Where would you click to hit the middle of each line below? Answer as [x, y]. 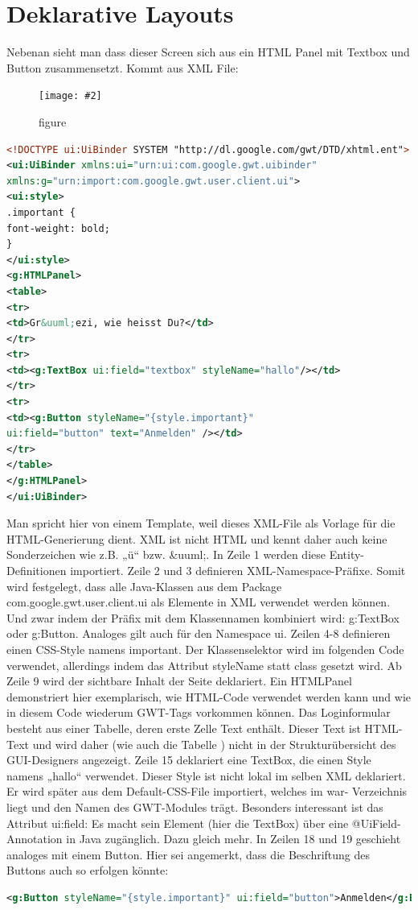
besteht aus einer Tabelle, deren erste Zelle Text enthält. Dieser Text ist [184, 728]
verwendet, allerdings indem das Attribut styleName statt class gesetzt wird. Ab [204, 665]
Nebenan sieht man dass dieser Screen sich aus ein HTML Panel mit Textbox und [208, 52]
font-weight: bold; [58, 228]
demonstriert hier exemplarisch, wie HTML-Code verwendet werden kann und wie [209, 696]
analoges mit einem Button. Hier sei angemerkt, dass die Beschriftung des [189, 854]
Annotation [35, 839]
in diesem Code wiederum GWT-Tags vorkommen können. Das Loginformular [199, 712]
